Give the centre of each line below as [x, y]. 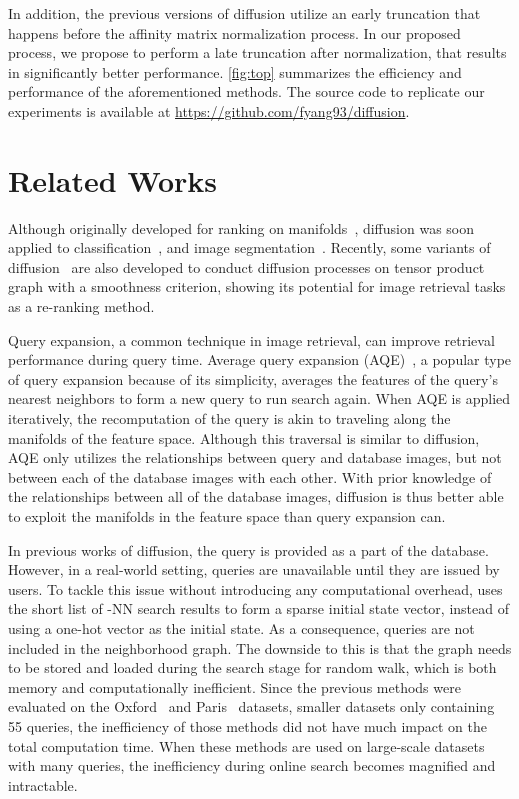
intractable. [43, 784]
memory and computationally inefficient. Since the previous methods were [234, 686]
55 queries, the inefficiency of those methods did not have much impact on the [247, 725]
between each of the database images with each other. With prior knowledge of [250, 476]
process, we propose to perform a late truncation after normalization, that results [257, 52]
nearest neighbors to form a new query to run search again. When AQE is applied [259, 398]
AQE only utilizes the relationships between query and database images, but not [255, 457]
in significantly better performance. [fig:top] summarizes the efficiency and [235, 71]
